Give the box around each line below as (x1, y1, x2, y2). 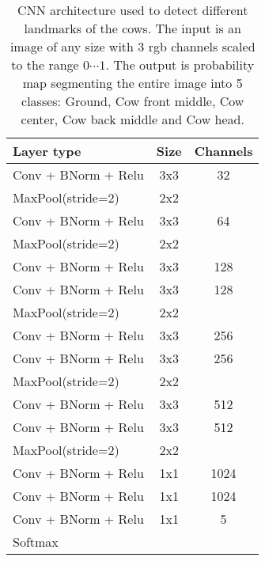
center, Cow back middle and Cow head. (21, 110, 244, 128)
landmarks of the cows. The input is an (24, 19, 241, 37)
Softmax (13, 533, 59, 551)
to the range (11, 55, 79, 74)
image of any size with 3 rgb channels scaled (9, 37, 256, 55)
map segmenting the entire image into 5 (22, 74, 243, 92)
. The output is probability (105, 55, 255, 74)
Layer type (13, 142, 81, 160)
